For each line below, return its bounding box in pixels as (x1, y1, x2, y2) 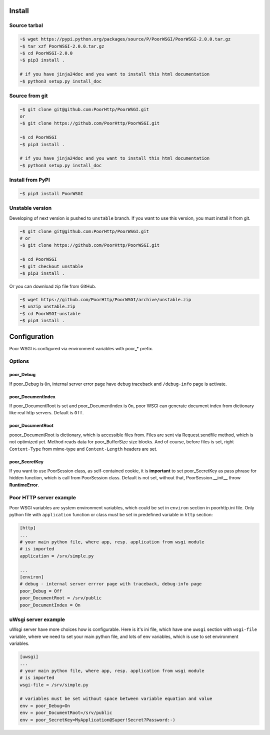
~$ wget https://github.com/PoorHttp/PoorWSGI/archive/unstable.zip (19, 297, 191, 302)
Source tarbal (9, 22, 43, 29)
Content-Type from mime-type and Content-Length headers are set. (9, 446, 157, 452)
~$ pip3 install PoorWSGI (19, 191, 83, 196)
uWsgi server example (9, 616, 65, 623)
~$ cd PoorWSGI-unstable (19, 311, 81, 316)
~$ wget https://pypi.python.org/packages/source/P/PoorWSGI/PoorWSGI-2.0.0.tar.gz (19, 37, 231, 42)
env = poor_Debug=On (19, 703, 70, 708)
